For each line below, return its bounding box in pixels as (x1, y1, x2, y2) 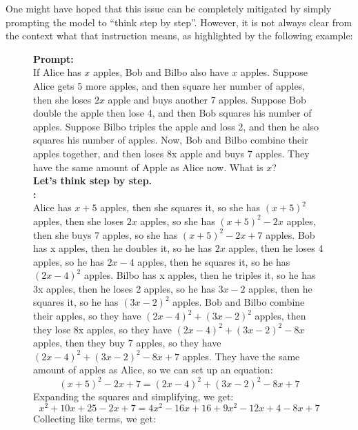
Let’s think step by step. (33, 173, 152, 188)
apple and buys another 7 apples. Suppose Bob (108, 92, 306, 106)
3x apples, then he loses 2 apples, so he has (33, 281, 215, 295)
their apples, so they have (33, 309, 141, 323)
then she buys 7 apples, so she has (33, 227, 178, 242)
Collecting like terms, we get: (33, 411, 156, 426)
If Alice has (33, 65, 81, 79)
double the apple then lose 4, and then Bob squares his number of (33, 106, 312, 120)
